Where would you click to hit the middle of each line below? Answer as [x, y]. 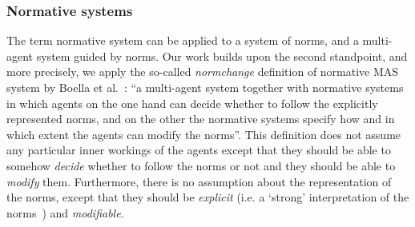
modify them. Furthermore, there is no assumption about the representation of [199, 181]
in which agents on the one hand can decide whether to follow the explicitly [192, 103]
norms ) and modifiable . [65, 212]
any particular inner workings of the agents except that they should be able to [199, 150]
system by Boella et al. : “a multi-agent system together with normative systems [205, 87]
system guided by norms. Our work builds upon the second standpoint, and [222, 56]
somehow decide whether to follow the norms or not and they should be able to [201, 165]
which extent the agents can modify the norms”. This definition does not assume [204, 134]
